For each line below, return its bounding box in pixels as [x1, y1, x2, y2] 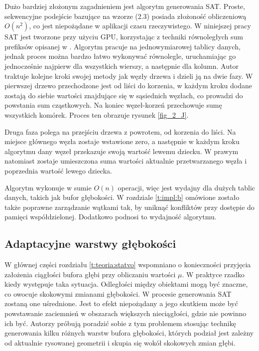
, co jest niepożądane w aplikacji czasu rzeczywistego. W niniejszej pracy [29, 20, 251, 31]
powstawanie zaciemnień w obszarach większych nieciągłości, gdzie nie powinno [4, 308, 247, 319]
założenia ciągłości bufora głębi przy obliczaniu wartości [4, 269, 176, 279]
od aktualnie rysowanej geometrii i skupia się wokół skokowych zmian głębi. [4, 337, 236, 348]
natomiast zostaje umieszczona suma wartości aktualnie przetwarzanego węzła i [4, 156, 247, 166]
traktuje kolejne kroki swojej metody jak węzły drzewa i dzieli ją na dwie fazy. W [4, 70, 253, 81]
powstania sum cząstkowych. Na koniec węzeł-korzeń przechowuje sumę [4, 100, 222, 110]
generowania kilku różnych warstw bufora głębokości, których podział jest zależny [4, 328, 254, 338]
